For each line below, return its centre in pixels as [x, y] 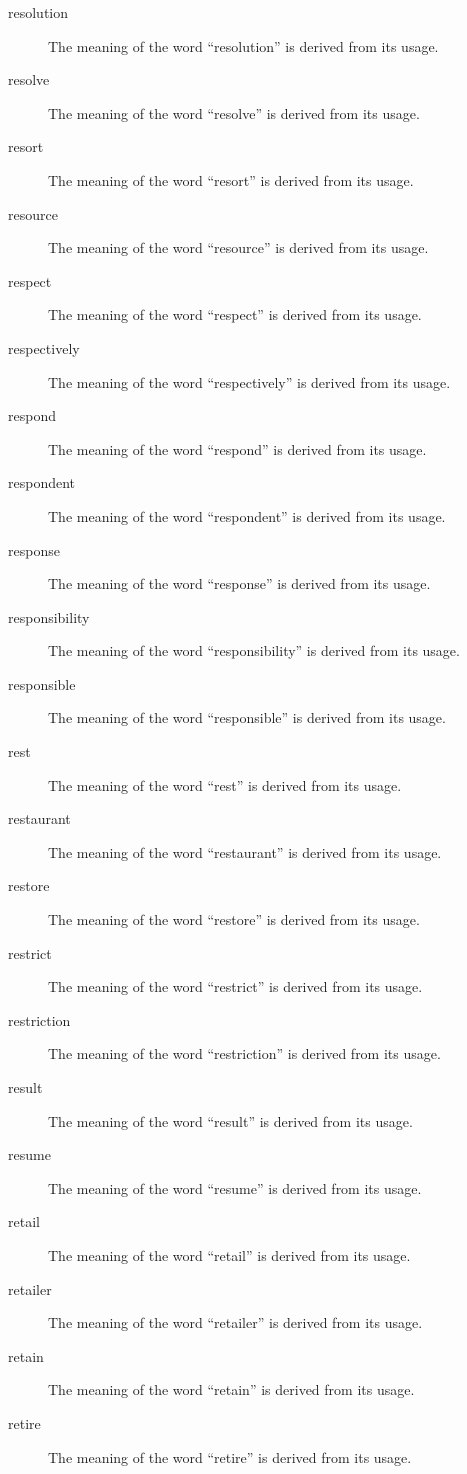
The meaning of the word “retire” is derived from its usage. [230, 1456]
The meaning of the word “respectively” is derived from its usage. [249, 381]
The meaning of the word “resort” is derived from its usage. [231, 179]
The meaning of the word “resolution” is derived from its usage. [243, 45]
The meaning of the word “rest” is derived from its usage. [225, 784]
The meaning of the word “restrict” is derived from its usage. [235, 986]
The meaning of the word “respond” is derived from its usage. [237, 448]
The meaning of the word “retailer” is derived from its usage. [235, 1322]
